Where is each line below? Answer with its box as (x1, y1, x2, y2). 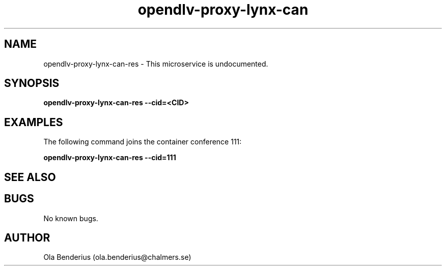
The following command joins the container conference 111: (43, 137, 242, 146)
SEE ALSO (4, 170, 56, 184)
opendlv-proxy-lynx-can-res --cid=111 (43, 153, 176, 162)
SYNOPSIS (4, 77, 60, 90)
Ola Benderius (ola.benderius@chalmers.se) (43, 253, 191, 262)
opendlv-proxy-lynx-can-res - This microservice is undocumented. (43, 59, 268, 68)
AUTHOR (4, 231, 50, 244)
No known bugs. (43, 214, 98, 223)
